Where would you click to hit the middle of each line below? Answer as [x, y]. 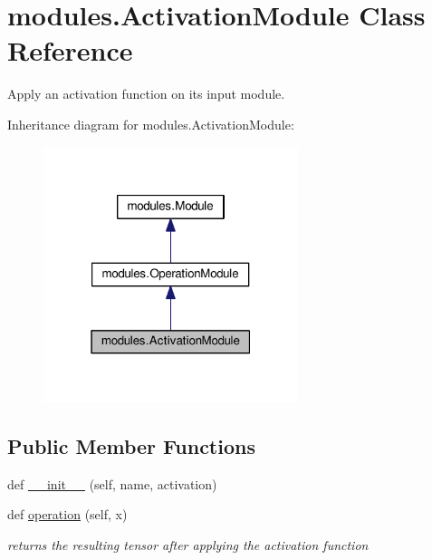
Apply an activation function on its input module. [146, 94]
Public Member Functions [131, 446]
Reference [70, 50]
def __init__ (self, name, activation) [112, 483]
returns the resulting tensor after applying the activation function [188, 545]
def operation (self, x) [67, 514]
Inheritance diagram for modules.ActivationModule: [151, 124]
